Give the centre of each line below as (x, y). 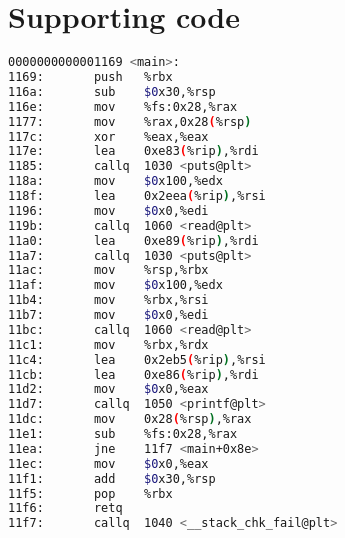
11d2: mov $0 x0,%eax (108, 389)
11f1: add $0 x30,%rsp (112, 478)
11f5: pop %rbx (90, 493)
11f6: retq (65, 508)
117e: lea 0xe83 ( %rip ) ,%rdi (133, 151)
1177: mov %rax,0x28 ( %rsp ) (130, 121)
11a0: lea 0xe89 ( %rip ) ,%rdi (133, 240)
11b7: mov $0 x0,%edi (108, 315)
